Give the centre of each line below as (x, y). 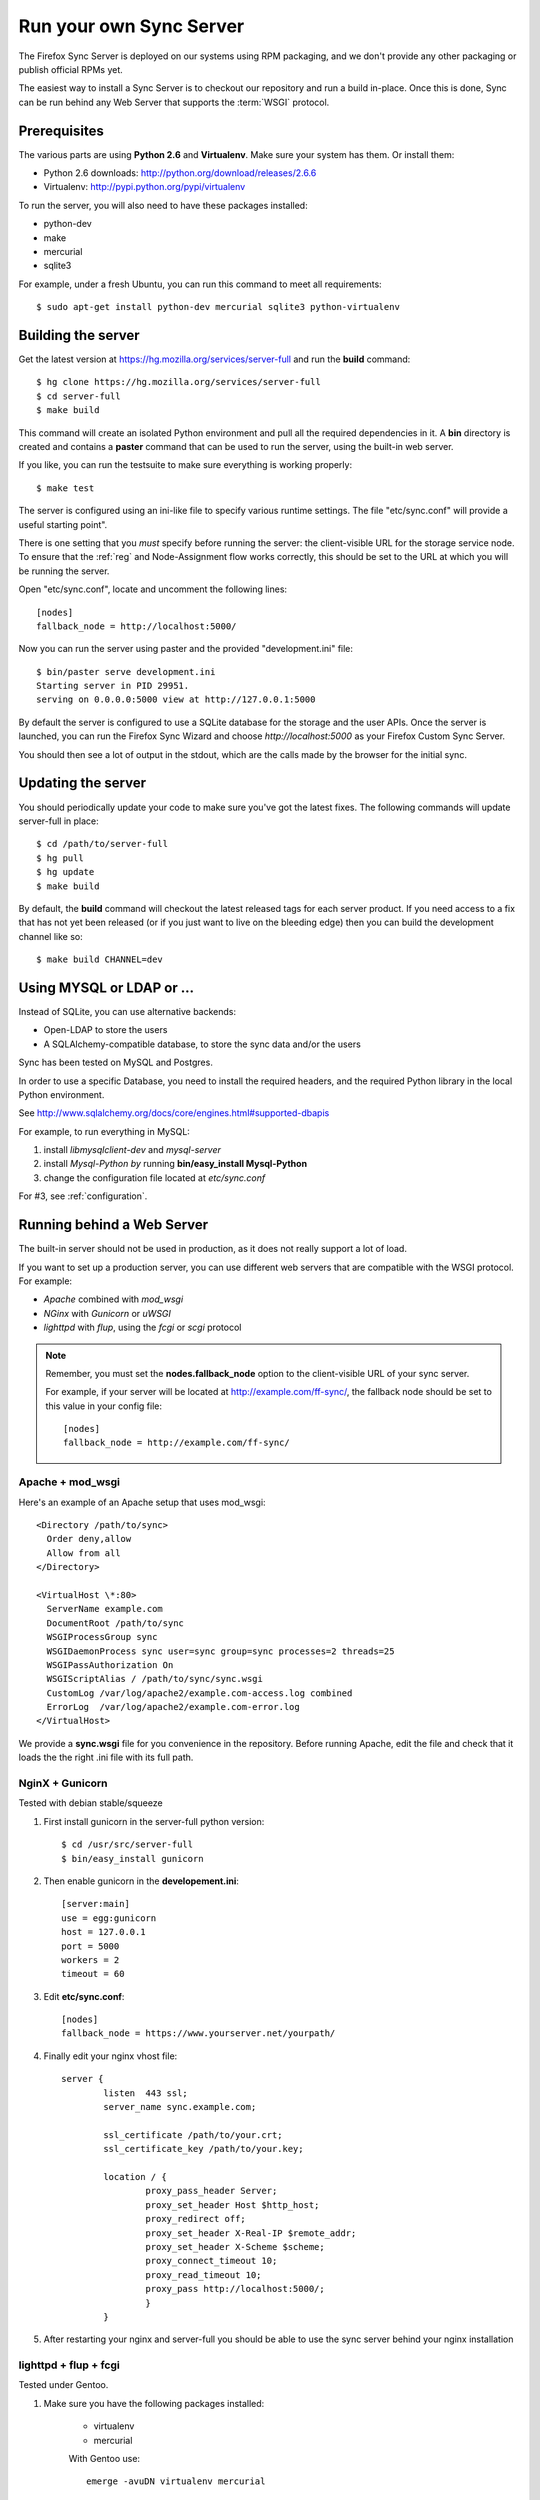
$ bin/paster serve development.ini (126, 671)
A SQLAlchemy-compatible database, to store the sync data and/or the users (202, 1044)
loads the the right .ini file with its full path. (106, 1757)
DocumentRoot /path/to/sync (115, 1623)
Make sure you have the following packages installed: (154, 2403)
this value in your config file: (103, 1406)
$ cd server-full (78, 396)
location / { (135, 2176)
